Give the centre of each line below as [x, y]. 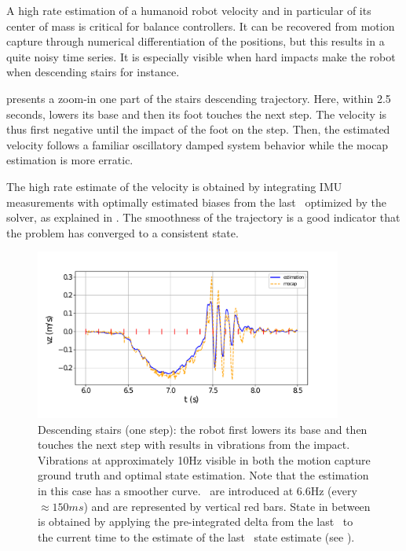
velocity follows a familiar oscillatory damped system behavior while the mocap [198, 144]
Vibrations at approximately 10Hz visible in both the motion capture [204, 459]
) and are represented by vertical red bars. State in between [227, 506]
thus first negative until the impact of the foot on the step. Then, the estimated [198, 129]
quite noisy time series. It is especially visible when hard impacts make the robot [201, 56]
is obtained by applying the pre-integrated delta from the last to [196, 522]
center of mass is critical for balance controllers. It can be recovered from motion [201, 26]
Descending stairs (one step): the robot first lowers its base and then [203, 429]
